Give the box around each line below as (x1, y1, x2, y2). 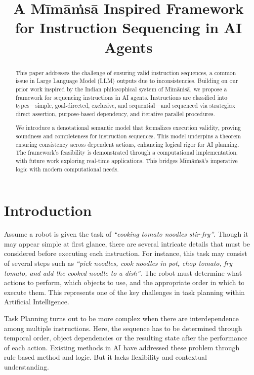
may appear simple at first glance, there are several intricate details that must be (4, 238, 250, 249)
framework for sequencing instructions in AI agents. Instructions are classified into (15, 93, 227, 101)
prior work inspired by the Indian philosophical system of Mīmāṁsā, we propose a (15, 84, 227, 93)
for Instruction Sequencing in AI (15, 17, 242, 38)
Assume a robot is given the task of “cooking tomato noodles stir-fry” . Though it (4, 229, 249, 239)
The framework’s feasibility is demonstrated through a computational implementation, (15, 148, 238, 157)
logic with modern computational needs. (15, 165, 119, 173)
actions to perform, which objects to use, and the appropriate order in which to (4, 277, 245, 288)
